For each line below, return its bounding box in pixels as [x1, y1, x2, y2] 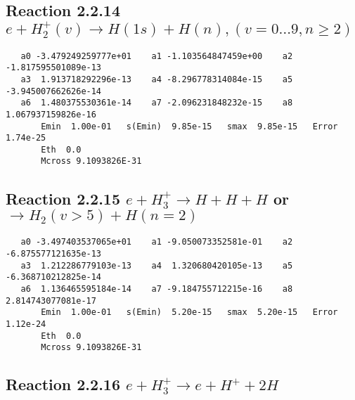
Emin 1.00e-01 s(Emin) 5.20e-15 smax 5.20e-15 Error [41, 307, 338, 318]
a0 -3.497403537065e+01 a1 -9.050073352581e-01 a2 [20, 237, 293, 247]
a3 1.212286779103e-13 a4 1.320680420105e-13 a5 [20, 260, 293, 271]
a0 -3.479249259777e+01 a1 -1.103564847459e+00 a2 [20, 51, 293, 61]
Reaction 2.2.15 [6, 187, 120, 209]
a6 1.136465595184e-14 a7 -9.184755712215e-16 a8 [20, 283, 293, 294]
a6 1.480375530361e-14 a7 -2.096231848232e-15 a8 [20, 98, 293, 108]
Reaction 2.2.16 [6, 373, 120, 395]
